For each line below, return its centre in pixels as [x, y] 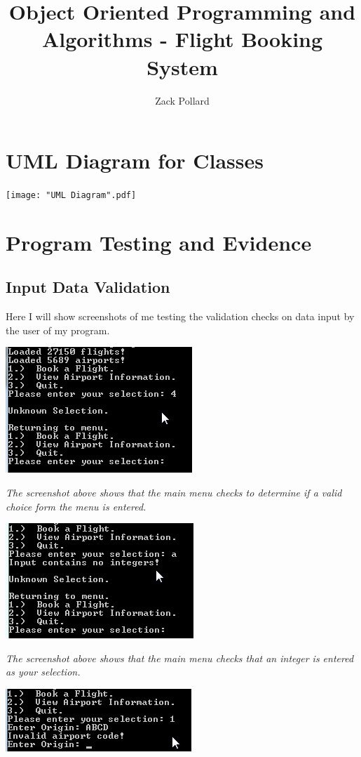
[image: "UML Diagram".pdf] [71, 196]
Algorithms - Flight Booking [182, 39]
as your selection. [43, 672]
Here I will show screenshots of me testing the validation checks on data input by [180, 316]
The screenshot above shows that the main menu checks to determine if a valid [174, 493]
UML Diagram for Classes [135, 160]
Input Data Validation [88, 287]
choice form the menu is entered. [76, 506]
